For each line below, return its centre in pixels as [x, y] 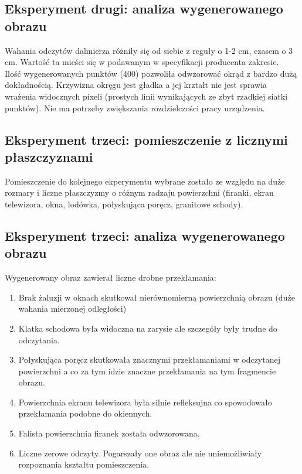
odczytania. [39, 340]
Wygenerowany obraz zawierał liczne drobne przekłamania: [111, 277]
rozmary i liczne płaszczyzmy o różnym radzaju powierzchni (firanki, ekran [139, 192]
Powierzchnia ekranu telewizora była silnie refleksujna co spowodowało [145, 402]
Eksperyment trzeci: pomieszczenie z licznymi [146, 139]
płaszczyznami [49, 156]
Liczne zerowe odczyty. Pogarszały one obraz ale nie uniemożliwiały [140, 453]
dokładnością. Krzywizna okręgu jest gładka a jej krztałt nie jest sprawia [136, 85]
